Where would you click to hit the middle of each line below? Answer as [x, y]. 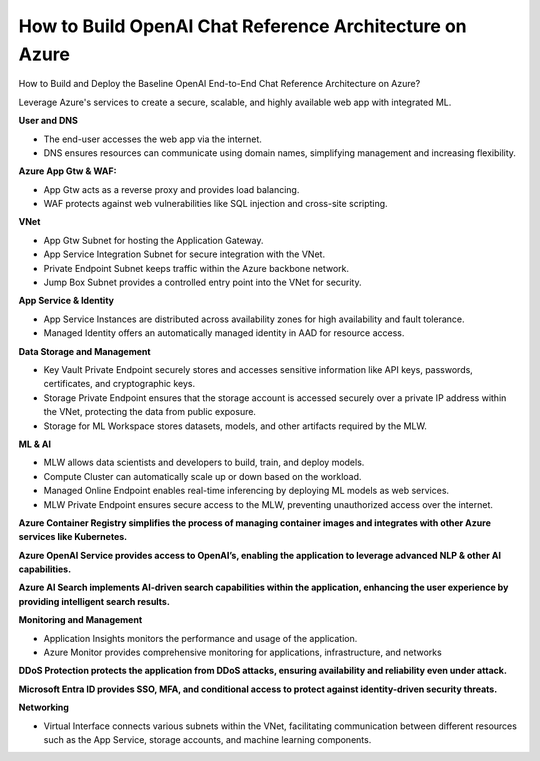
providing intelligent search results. [94, 601]
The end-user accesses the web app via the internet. [152, 139]
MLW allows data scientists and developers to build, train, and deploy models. [204, 462]
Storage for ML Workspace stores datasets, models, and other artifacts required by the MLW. [235, 426]
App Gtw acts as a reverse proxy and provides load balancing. [171, 189]
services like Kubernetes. [73, 537]
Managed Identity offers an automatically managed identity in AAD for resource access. [224, 333]
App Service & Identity [66, 301]
